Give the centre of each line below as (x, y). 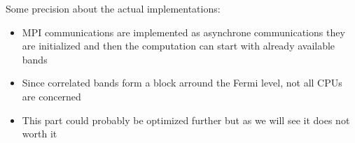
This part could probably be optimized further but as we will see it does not (186, 120)
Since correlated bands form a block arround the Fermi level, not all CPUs (182, 83)
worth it (40, 134)
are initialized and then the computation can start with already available (179, 46)
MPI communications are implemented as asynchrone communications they (183, 32)
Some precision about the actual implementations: (113, 8)
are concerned (51, 96)
